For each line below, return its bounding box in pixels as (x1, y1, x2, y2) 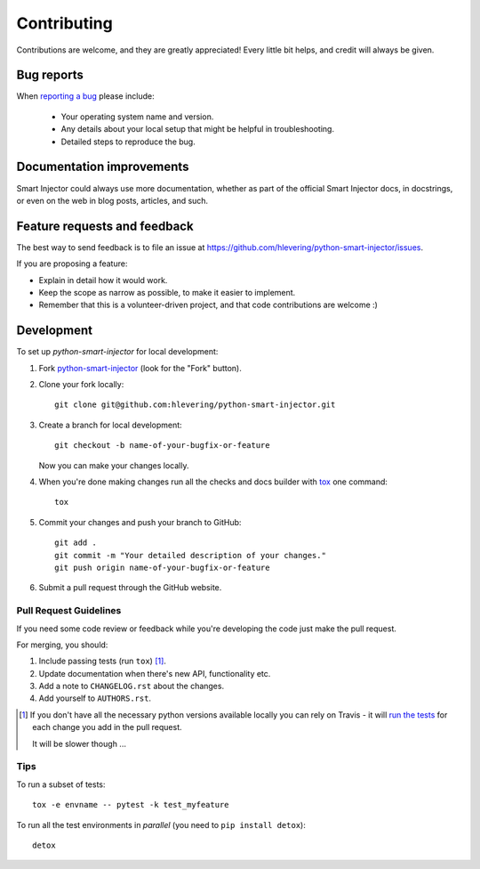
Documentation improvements (16, 159, 189, 175)
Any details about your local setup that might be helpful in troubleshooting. (60, 124, 335, 134)
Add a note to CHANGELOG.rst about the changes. (38, 681, 225, 692)
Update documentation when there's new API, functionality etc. (38, 668, 271, 678)
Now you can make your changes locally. (38, 459, 189, 471)
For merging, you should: (16, 639, 108, 650)
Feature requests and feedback (16, 218, 195, 233)
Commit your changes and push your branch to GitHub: (38, 516, 242, 527)
